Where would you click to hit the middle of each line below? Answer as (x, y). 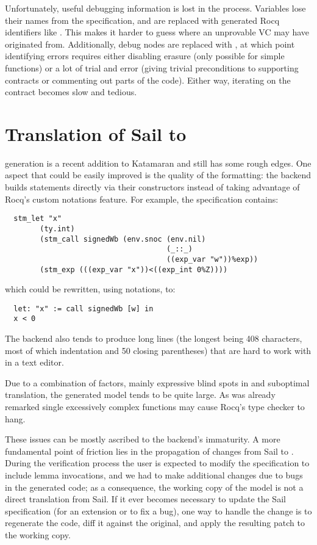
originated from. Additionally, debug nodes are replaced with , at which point (150, 44)
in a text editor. (34, 362)
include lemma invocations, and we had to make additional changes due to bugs (154, 475)
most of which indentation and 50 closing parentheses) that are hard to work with (158, 350)
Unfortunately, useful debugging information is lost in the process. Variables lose (155, 8)
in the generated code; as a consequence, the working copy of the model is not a (154, 487)
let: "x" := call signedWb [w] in (84, 309)
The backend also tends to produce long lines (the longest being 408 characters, (154, 338)
